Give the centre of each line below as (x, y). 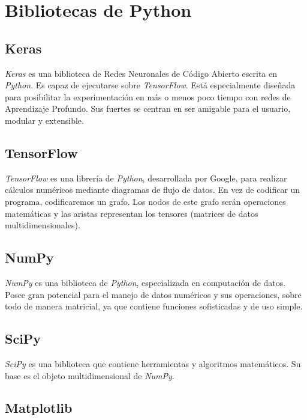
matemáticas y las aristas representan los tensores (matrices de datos (132, 213)
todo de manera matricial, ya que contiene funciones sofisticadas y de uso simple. (154, 306)
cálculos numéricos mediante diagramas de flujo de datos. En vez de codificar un (153, 190)
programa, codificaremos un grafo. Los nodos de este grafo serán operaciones (145, 201)
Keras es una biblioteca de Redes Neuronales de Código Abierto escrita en (141, 73)
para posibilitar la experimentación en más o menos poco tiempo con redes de (148, 96)
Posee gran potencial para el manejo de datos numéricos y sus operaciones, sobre (153, 294)
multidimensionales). (43, 225)
